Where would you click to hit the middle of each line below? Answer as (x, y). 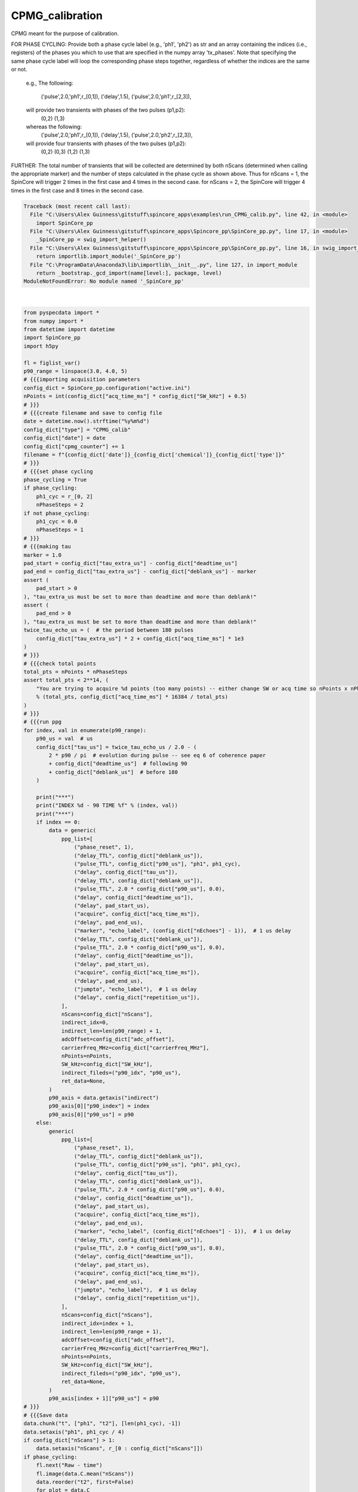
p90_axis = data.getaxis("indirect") (104, 1098)
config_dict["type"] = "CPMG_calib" (77, 429)
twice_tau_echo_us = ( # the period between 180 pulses (109, 630)
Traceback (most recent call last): (77, 206)
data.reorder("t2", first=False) (85, 1482)
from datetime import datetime (70, 329)
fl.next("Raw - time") (69, 1465)
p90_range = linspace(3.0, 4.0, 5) (75, 371)
